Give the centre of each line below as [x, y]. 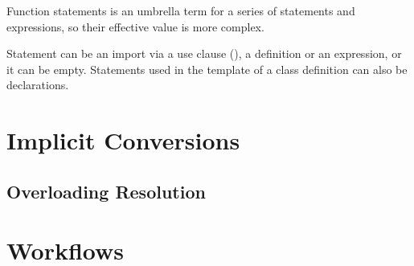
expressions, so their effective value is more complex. [135, 26]
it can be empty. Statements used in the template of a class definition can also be [207, 69]
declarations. [38, 85]
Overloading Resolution [106, 191]
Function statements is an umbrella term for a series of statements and [181, 10]
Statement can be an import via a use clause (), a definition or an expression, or [204, 53]
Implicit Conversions [123, 140]
